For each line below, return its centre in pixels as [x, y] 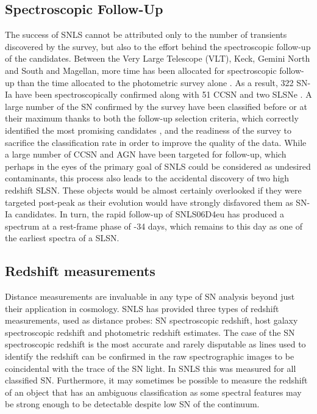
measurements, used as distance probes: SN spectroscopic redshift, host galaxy [151, 320]
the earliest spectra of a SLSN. [62, 238]
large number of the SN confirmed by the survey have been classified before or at [156, 106]
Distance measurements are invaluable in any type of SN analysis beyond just [150, 296]
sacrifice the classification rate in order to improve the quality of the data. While [156, 142]
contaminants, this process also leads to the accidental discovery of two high [147, 178]
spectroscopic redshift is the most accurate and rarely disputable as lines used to [155, 344]
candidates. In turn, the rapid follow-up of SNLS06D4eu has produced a [150, 214]
